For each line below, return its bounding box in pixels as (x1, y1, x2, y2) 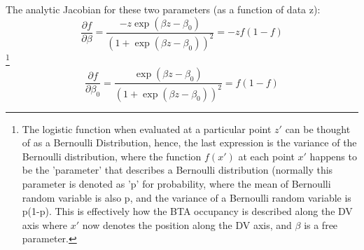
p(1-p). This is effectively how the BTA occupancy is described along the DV (22, 204, 353, 218)
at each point (238, 148, 295, 163)
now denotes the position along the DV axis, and (82, 217, 292, 232)
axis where (22, 217, 68, 232)
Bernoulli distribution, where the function (22, 148, 202, 163)
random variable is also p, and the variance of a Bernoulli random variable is (22, 190, 351, 204)
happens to (309, 148, 357, 163)
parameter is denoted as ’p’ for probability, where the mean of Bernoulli (22, 176, 331, 190)
